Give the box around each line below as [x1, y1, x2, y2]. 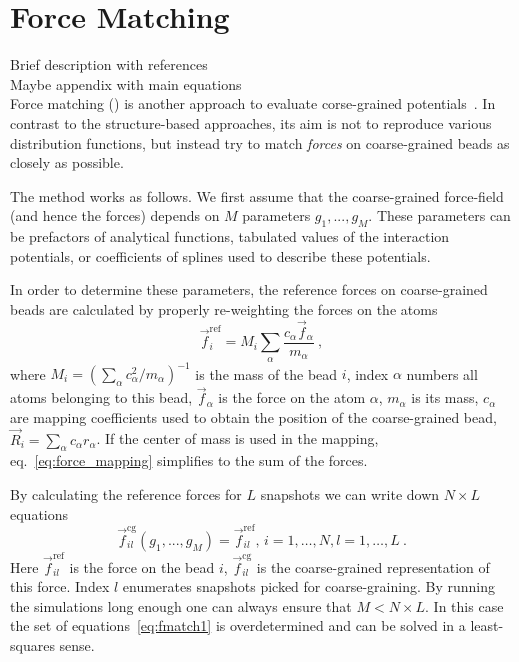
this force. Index [10, 576, 110, 597]
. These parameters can [368, 205, 511, 226]
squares [10, 635, 55, 656]
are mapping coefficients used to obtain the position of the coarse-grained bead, [10, 406, 497, 427]
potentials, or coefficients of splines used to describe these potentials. [10, 245, 431, 266]
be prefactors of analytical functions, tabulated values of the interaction [10, 226, 450, 247]
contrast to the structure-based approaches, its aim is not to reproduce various [10, 112, 492, 133]
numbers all [406, 363, 478, 384]
